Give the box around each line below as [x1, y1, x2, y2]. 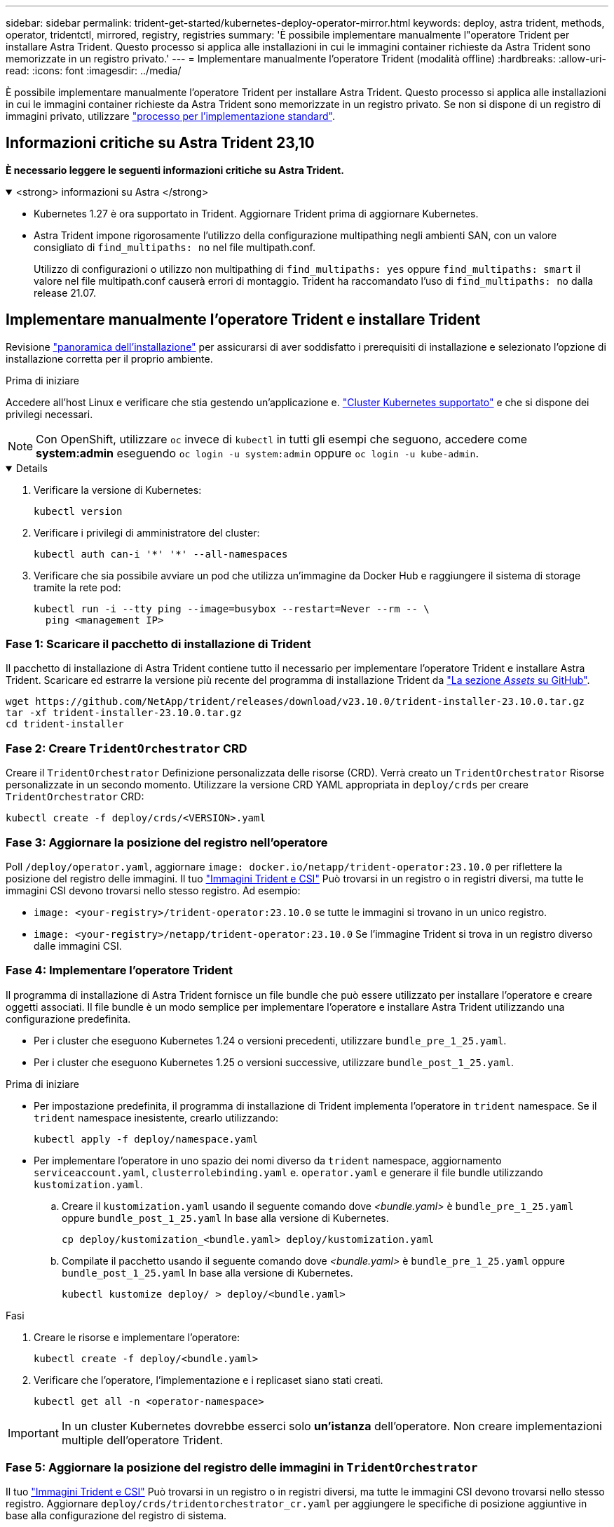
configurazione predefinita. [6, 1012, 131, 1025]
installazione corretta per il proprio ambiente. [6, 352, 213, 365]
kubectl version [34, 505, 123, 517]
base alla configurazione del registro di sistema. [6, 1509, 227, 1522]
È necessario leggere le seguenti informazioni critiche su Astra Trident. [6, 163, 344, 176]
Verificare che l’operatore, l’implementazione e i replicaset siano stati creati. [34, 1373, 383, 1386]
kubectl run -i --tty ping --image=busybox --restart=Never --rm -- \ [34, 603, 430, 614]
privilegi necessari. [6, 408, 93, 420]
